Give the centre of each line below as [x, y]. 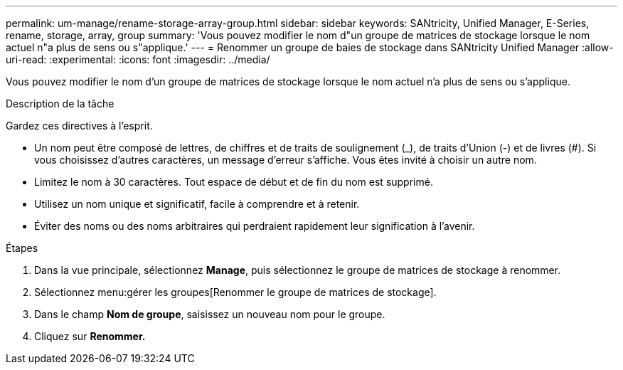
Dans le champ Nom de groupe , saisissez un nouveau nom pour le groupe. [210, 314]
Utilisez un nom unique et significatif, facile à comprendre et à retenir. [197, 204]
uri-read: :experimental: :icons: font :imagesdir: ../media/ [138, 59]
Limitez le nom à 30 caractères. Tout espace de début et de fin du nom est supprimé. [234, 182]
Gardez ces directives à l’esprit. [79, 126]
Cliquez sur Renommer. [90, 336]
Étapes [22, 248]
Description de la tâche [60, 104]
